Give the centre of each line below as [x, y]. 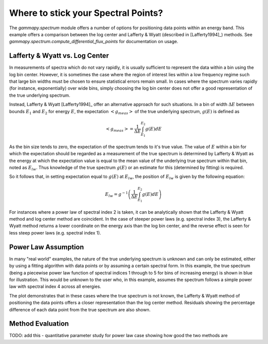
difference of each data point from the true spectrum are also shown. [80, 309]
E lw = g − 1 [117, 195]
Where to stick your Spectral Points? [86, 13]
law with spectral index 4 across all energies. [55, 287]
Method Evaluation [39, 324]
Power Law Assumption [47, 247]
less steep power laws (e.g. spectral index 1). [55, 232]
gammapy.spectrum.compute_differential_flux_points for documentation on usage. [94, 42]
